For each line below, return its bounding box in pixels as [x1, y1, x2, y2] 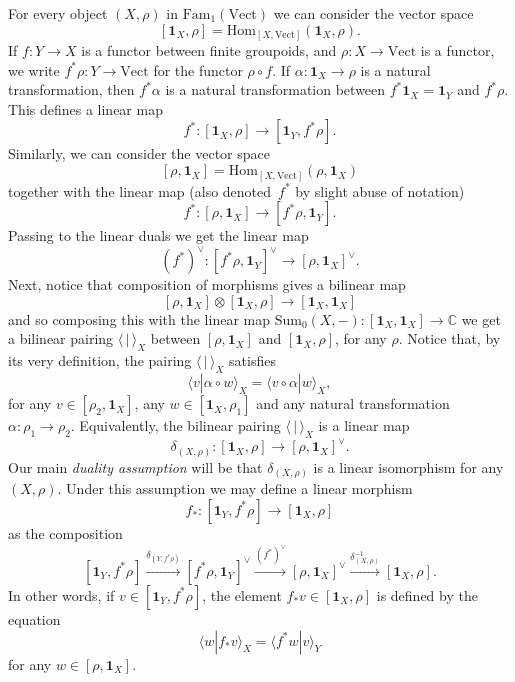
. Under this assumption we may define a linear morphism [57, 478, 413, 499]
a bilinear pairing [8, 328, 114, 349]
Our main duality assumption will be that [8, 456, 263, 477]
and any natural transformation [256, 393, 450, 414]
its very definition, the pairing [8, 350, 192, 371]
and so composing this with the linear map [8, 308, 270, 329]
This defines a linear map [8, 98, 163, 119]
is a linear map [318, 415, 410, 436]
